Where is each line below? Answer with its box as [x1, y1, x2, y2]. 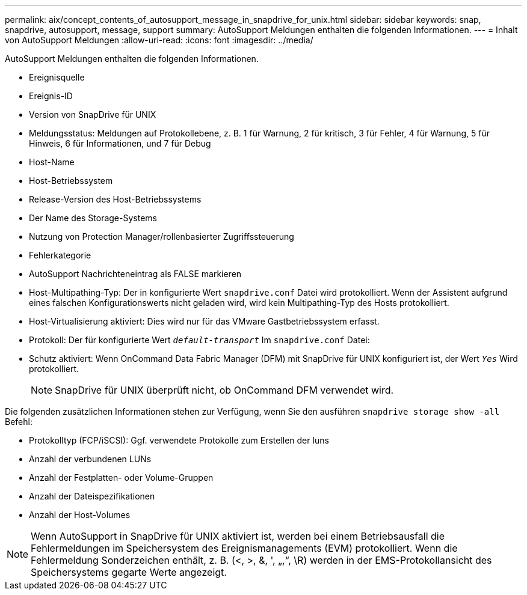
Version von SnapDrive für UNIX [29, 109, 156, 120]
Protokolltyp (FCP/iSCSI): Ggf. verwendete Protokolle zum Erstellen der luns [29, 435, 329, 445]
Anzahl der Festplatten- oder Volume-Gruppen [29, 472, 214, 483]
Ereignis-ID [29, 91, 73, 101]
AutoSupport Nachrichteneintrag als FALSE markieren [29, 269, 242, 279]
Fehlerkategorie [29, 250, 91, 260]
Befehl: [5, 416, 32, 427]
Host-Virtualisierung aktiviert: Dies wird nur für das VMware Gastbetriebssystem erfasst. [29, 316, 380, 326]
